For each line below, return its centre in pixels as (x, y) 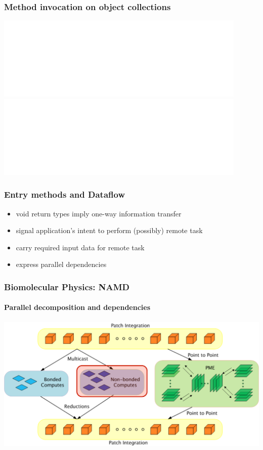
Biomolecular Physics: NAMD (67, 286)
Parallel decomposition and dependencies (77, 307)
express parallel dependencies (61, 264)
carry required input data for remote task (80, 247)
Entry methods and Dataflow (64, 194)
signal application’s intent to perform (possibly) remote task (109, 230)
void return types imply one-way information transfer (99, 213)
